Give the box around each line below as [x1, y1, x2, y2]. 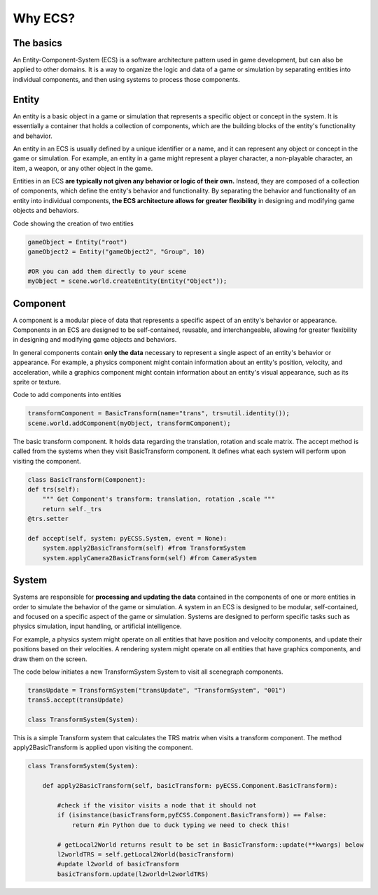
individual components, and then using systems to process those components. [13, 75, 241, 83]
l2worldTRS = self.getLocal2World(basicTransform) [57, 850, 234, 858]
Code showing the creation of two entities [13, 219, 134, 228]
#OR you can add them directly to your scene [27, 267, 187, 275]
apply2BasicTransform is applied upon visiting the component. [13, 743, 193, 752]
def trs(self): [27, 485, 80, 493]
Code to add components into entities [13, 391, 122, 399]
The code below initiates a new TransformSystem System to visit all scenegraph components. [13, 667, 283, 676]
